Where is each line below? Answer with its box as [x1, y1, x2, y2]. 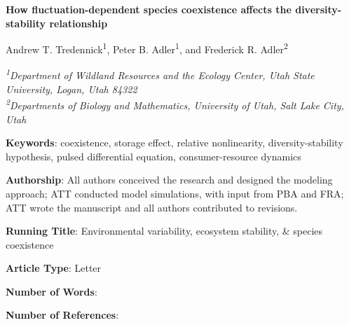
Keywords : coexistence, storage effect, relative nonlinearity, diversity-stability [6, 135, 343, 150]
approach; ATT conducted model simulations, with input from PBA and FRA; [6, 186, 344, 200]
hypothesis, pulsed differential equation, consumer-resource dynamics [6, 148, 301, 163]
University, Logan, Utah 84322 [6, 81, 137, 96]
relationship [49, 15, 108, 30]
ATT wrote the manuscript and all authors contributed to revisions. [6, 200, 298, 214]
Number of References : [6, 307, 119, 322]
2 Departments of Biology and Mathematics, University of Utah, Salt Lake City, [6, 96, 344, 112]
